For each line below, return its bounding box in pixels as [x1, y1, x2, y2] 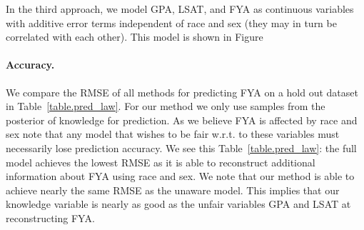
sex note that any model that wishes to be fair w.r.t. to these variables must [6, 126, 340, 141]
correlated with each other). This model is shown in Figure [6, 29, 263, 44]
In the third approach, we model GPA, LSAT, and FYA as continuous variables [6, 1, 354, 16]
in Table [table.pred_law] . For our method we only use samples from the [6, 99, 325, 114]
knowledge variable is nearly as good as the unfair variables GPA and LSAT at [6, 196, 351, 211]
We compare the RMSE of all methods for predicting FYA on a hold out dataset [6, 84, 358, 99]
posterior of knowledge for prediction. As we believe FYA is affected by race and [6, 112, 358, 127]
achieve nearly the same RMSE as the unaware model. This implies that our [6, 182, 340, 197]
